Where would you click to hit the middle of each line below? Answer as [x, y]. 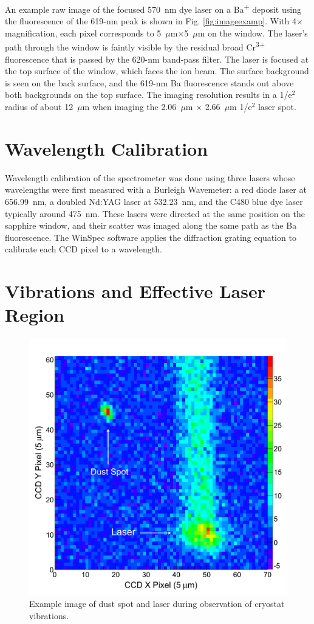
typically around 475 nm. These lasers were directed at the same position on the [155, 213]
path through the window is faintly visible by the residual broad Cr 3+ [135, 46]
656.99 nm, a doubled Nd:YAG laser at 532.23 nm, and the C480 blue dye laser [154, 201]
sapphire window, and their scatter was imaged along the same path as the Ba [151, 225]
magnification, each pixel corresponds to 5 [83, 33]
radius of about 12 [39, 107]
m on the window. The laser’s [253, 33]
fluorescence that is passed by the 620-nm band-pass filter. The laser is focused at [157, 59]
